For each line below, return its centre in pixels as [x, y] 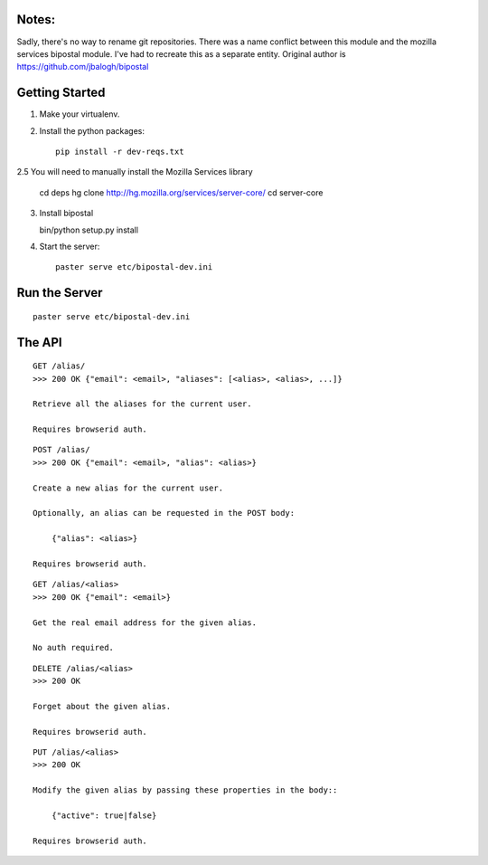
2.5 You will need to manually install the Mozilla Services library [135, 172]
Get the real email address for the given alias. [145, 623]
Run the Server [60, 293]
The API [39, 342]
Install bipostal [66, 214]
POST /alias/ [61, 450]
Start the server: [70, 246]
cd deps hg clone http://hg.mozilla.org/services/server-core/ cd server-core [181, 192]
